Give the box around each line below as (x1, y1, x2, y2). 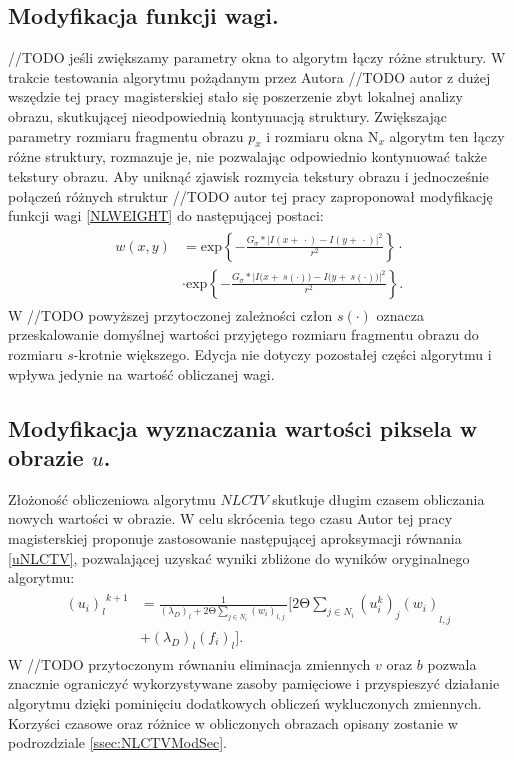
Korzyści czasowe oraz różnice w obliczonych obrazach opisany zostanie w (8, 712, 458, 733)
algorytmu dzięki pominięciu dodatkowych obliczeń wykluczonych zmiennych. (8, 692, 482, 713)
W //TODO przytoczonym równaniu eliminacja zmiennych (8, 653, 371, 674)
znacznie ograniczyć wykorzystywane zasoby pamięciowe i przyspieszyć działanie (8, 673, 500, 694)
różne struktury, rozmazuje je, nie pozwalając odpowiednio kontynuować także (8, 146, 487, 167)
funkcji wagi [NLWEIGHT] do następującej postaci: (8, 205, 324, 226)
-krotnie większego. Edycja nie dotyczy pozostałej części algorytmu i (73, 344, 492, 365)
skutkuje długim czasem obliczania (272, 488, 485, 509)
